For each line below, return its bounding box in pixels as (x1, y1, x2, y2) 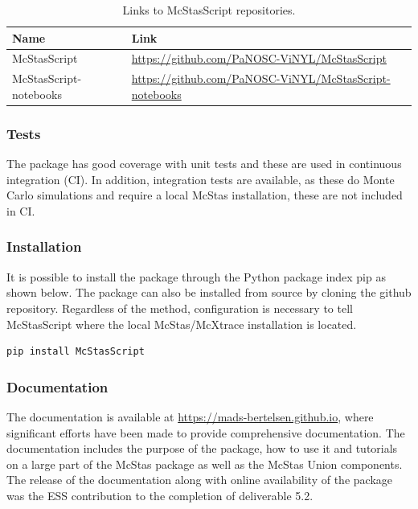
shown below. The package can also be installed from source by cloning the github (6, 284, 412, 301)
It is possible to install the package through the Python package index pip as (6, 268, 386, 285)
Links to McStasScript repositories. (122, 2, 296, 18)
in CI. (6, 202, 35, 219)
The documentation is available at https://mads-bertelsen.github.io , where (6, 408, 374, 425)
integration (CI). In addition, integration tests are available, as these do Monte (6, 170, 395, 187)
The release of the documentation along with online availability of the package (6, 471, 393, 488)
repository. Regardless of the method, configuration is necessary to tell (6, 299, 353, 316)
